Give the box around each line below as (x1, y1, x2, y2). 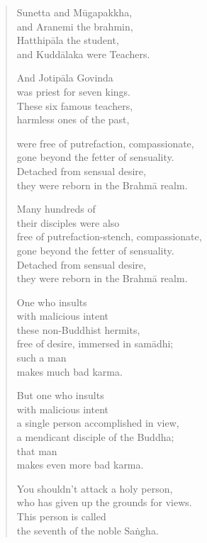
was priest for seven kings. (16, 84, 130, 99)
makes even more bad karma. (16, 457, 144, 472)
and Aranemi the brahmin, (16, 18, 133, 33)
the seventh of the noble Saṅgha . (16, 522, 159, 537)
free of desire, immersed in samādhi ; (16, 336, 174, 351)
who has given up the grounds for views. (16, 495, 192, 510)
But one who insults (16, 388, 104, 403)
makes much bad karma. (16, 364, 123, 379)
